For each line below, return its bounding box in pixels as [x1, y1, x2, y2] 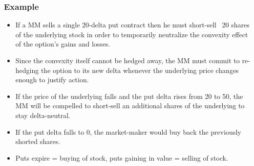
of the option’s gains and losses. [15, 39, 110, 49]
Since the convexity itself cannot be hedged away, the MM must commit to [15, 55, 240, 65]
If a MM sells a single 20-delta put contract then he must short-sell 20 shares [15, 20, 250, 30]
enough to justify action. [15, 74, 89, 85]
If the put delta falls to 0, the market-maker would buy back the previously [15, 126, 241, 137]
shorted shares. [15, 136, 61, 146]
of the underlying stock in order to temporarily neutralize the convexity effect [15, 29, 248, 39]
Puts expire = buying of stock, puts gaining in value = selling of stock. [15, 152, 228, 163]
